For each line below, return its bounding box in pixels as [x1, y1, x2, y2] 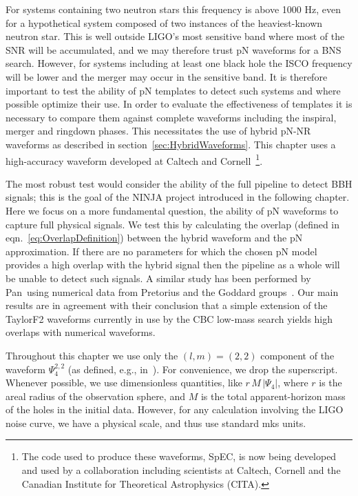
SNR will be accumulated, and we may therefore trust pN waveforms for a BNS [6, 42, 341, 57]
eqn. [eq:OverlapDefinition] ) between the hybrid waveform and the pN [6, 230, 303, 245]
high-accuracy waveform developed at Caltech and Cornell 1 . [6, 151, 263, 168]
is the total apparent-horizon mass [200, 388, 346, 403]
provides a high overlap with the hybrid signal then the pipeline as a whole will [6, 257, 340, 272]
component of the [260, 348, 335, 362]
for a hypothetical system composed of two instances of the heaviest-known [6, 15, 323, 30]
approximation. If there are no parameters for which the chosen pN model [6, 244, 317, 258]
